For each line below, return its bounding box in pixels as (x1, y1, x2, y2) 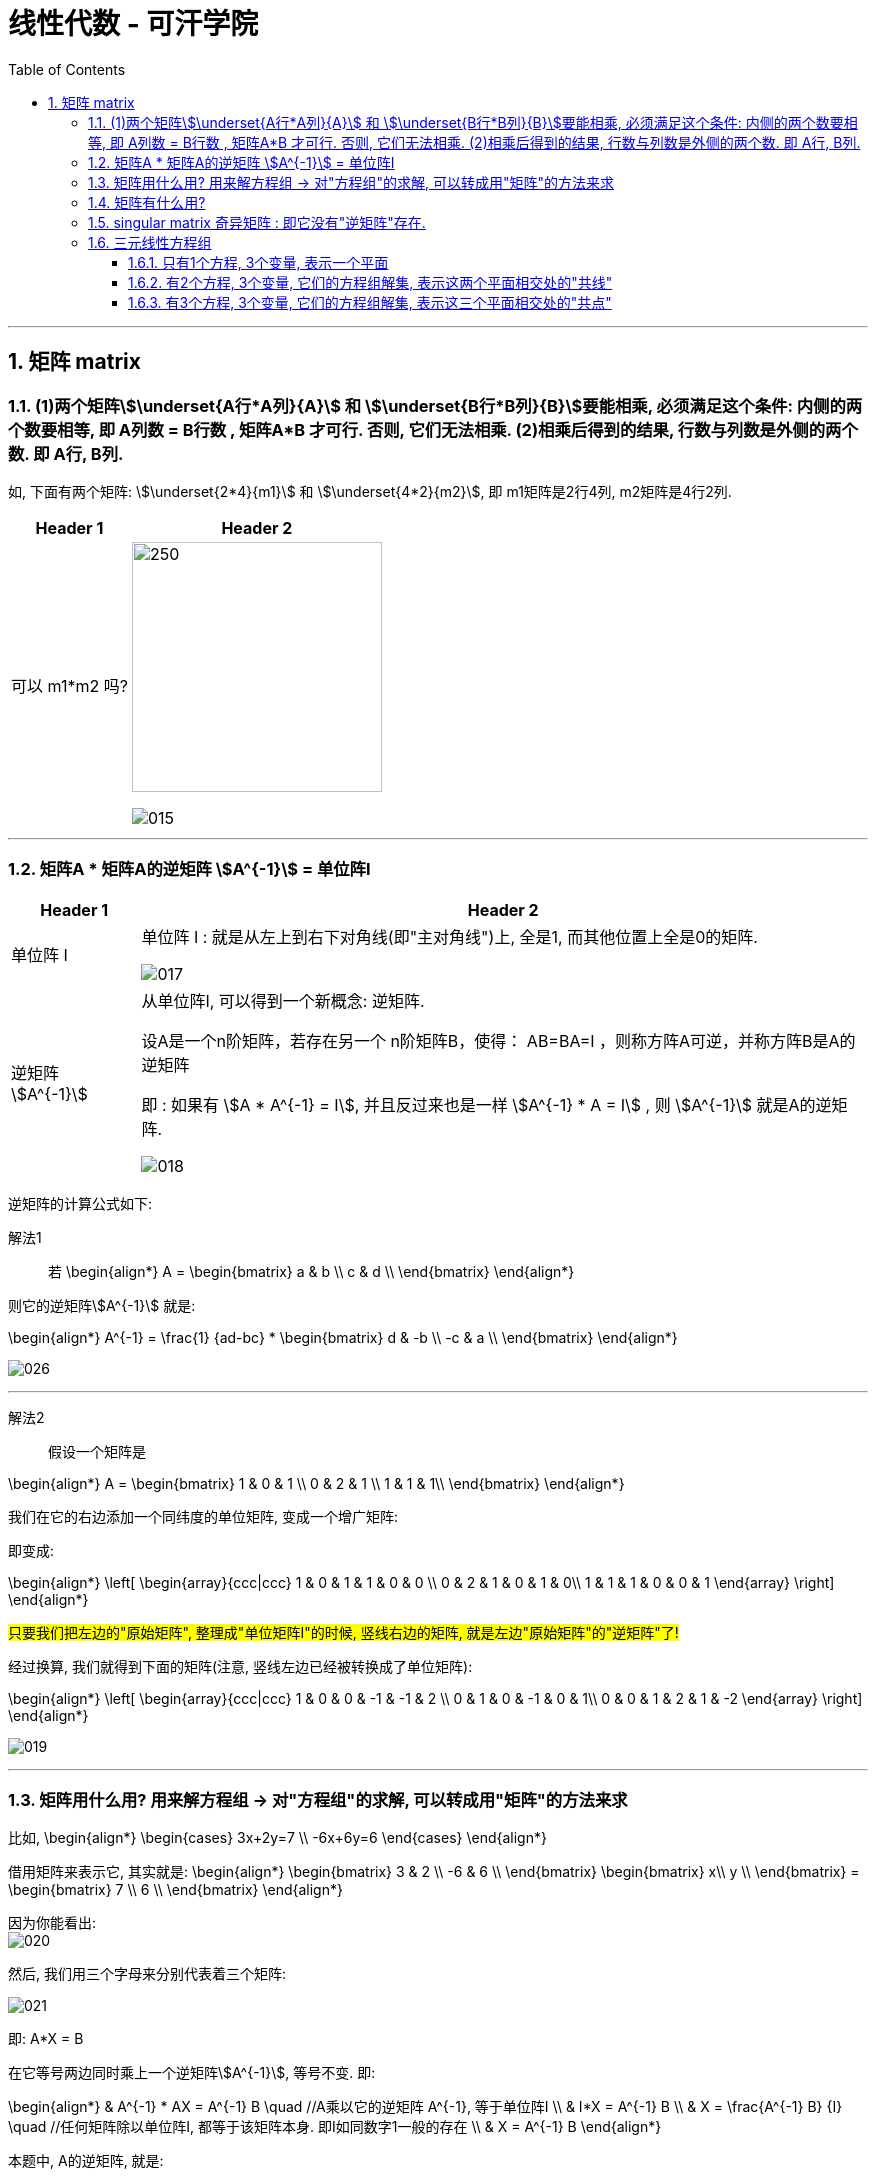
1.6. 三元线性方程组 (88, 233, 212, 251)
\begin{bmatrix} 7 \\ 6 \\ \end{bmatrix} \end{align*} (8, 1881, 343, 1899)
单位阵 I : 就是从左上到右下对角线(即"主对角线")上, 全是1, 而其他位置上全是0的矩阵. (141, 926, 758, 947)
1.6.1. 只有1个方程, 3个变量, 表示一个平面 (128, 253, 389, 271)
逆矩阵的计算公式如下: (8, 1194, 153, 1212)
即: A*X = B (8, 2030, 84, 2048)
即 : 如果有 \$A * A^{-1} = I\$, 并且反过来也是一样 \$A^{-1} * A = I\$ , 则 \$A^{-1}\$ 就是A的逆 (141, 1094, 832, 1115)
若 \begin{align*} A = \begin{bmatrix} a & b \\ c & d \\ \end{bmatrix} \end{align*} (48, 1262, 575, 1280)
